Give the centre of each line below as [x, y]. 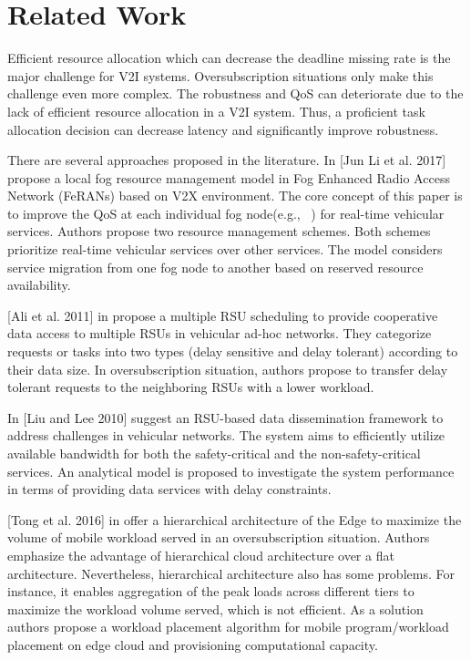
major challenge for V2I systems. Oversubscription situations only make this [220, 75]
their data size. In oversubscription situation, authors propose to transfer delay [228, 369]
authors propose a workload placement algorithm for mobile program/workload [228, 627]
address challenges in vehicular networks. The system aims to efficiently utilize [226, 435]
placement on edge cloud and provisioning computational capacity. [193, 644]
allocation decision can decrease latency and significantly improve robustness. [223, 129]
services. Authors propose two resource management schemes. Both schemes [219, 231]
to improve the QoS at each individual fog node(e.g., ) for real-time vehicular [226, 213]
